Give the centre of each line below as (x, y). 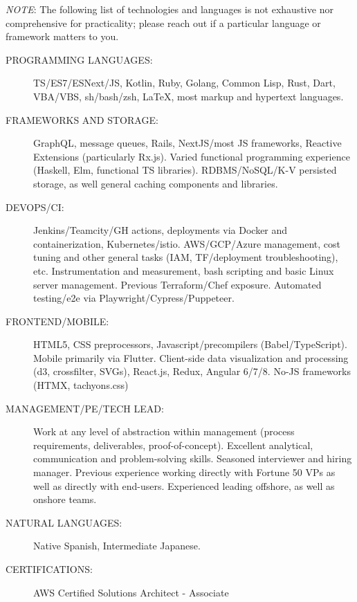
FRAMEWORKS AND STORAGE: (82, 119)
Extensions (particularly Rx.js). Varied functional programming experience (192, 156)
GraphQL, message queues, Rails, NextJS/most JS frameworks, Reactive (187, 143)
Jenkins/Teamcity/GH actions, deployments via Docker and (161, 230)
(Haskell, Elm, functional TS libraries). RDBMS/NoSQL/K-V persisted (185, 170)
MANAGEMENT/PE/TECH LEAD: (85, 408)
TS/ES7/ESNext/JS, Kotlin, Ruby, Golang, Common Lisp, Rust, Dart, (184, 83)
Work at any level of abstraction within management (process (164, 431)
